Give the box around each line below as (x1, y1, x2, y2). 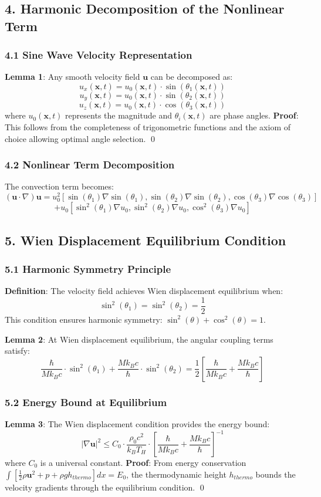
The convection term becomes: (5, 180, 114, 192)
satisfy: (5, 344, 30, 357)
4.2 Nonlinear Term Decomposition (5, 157, 175, 172)
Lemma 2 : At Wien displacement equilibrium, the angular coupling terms (5, 333, 273, 345)
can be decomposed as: (150, 70, 233, 83)
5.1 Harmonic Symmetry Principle (5, 261, 171, 276)
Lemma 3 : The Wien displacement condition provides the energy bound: (5, 417, 270, 430)
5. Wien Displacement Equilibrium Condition (5, 231, 286, 249)
